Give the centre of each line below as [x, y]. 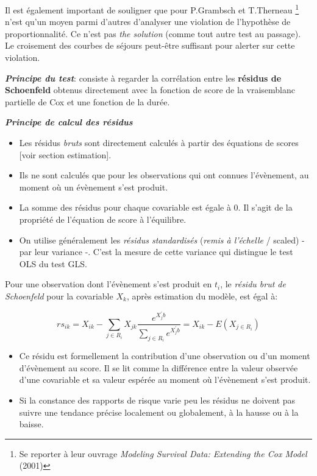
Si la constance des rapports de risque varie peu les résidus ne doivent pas [157, 400]
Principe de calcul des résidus [69, 122]
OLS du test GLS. [53, 263]
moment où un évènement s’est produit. [94, 187]
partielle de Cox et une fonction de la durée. [87, 101]
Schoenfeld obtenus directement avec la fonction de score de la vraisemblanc [150, 90]
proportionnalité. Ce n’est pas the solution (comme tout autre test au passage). [153, 33]
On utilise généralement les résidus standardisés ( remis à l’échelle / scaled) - [162, 240]
